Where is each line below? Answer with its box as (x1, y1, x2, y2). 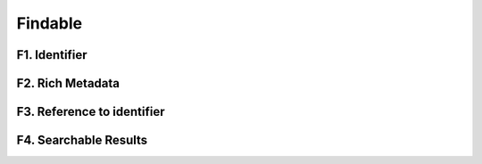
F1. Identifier (16, 47, 88, 62)
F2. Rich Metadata (16, 76, 120, 91)
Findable (16, 13, 83, 33)
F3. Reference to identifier (16, 104, 165, 119)
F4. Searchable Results (16, 133, 148, 148)
